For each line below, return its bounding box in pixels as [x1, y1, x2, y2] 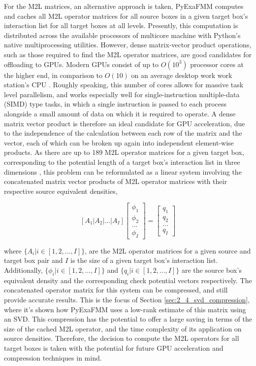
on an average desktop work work [131, 70, 232, 80]
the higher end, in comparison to [4, 70, 103, 80]
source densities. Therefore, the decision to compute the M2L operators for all [4, 333, 239, 343]
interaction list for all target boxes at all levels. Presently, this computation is [4, 20, 238, 31]
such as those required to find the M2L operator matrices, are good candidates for [4, 49, 252, 59]
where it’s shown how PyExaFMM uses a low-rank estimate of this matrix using [4, 304, 246, 314]
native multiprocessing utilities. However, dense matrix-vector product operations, [4, 39, 252, 50]
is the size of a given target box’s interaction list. [70, 255, 218, 265]
